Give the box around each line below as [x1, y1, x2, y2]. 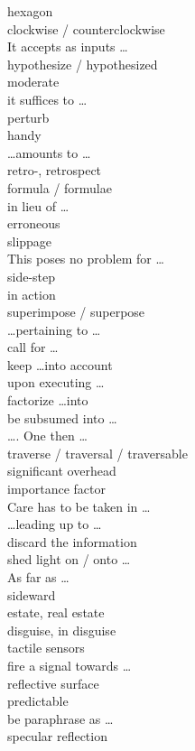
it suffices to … [7, 89, 88, 108]
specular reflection [7, 727, 107, 746]
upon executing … [7, 373, 105, 392]
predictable [7, 691, 69, 710]
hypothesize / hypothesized [7, 54, 158, 73]
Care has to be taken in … [7, 496, 151, 515]
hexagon [7, 2, 53, 20]
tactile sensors [7, 638, 85, 657]
